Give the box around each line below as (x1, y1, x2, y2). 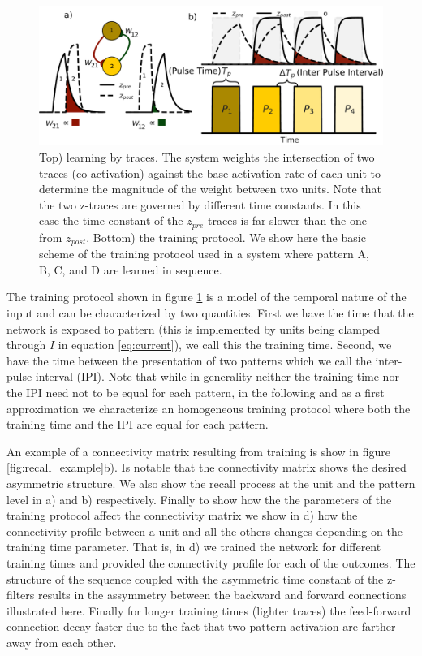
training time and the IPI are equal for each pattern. (6, 416, 269, 433)
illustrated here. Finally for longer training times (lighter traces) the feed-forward (6, 602, 411, 619)
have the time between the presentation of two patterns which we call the (6, 352, 372, 369)
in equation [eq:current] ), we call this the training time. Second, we (58, 336, 392, 353)
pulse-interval (6, 368, 73, 385)
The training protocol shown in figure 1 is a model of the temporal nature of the (6, 288, 407, 305)
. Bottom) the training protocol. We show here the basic (86, 228, 366, 245)
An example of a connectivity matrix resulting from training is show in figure (6, 442, 390, 460)
